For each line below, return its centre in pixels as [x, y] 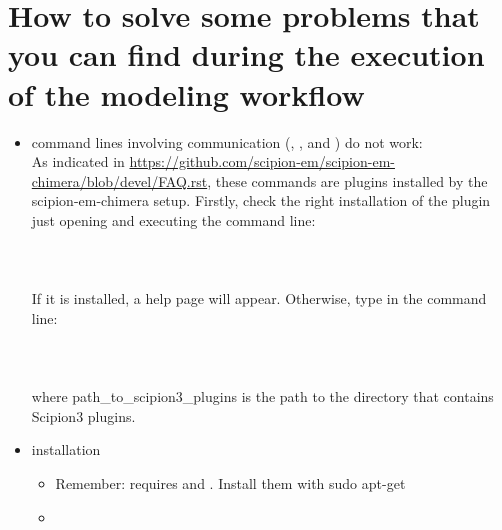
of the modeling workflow [186, 93]
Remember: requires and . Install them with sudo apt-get [230, 483]
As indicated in [78, 161]
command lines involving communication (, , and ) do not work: [227, 141]
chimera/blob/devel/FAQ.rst [119, 180]
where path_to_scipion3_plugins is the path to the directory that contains [262, 396]
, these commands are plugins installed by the [347, 180]
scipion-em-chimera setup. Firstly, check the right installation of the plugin [261, 200]
